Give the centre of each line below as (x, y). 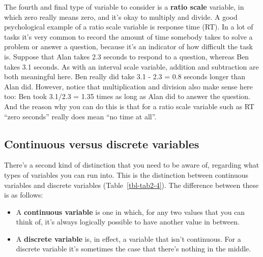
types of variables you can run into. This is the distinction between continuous (126, 174)
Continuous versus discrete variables (102, 143)
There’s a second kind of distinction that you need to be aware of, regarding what (132, 165)
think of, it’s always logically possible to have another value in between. (128, 222)
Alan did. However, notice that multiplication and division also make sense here (128, 86)
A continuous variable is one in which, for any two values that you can (130, 212)
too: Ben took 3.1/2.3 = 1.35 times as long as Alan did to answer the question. (127, 96)
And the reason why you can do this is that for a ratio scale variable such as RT (129, 106)
